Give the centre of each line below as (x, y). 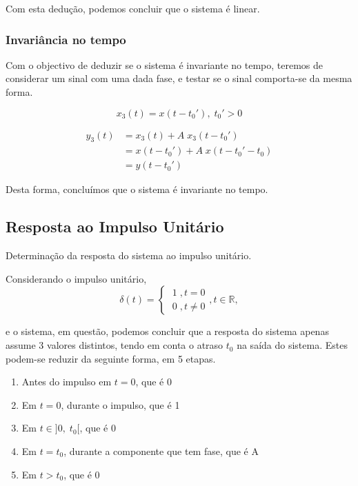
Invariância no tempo (66, 39)
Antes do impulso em (67, 382)
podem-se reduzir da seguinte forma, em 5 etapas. (111, 358)
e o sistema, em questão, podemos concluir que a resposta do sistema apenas (167, 331)
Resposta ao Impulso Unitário (115, 226)
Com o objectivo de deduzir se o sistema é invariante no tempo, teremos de (165, 64)
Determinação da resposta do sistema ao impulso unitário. (129, 255)
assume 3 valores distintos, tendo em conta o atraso (115, 345)
